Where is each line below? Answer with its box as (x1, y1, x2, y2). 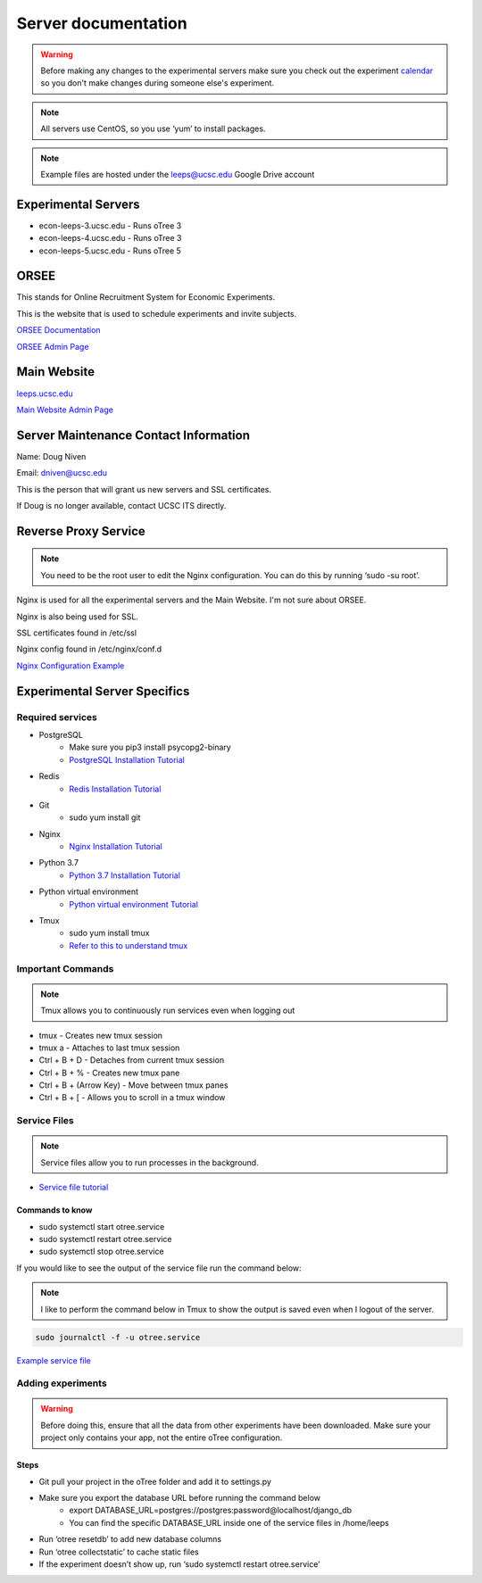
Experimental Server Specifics (16, 684, 190, 699)
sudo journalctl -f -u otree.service (35, 1332, 201, 1342)
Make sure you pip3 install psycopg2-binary (69, 742, 231, 753)
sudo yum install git (69, 812, 141, 823)
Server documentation (16, 13, 187, 33)
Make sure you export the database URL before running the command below (38, 1493, 321, 1504)
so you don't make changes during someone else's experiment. (40, 78, 275, 88)
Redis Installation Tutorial (69, 783, 162, 794)
